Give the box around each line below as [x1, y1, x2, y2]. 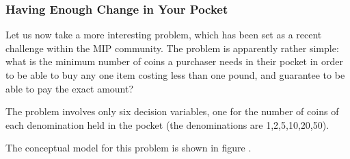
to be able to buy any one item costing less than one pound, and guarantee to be [5, 68, 345, 82]
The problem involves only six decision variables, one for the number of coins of [5, 104, 339, 119]
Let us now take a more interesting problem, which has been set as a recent [5, 27, 322, 42]
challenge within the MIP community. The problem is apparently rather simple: [5, 40, 339, 55]
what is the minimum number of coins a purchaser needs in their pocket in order [5, 54, 344, 69]
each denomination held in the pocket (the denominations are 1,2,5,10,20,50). [5, 117, 329, 132]
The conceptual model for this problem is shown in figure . [5, 140, 252, 155]
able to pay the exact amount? [5, 81, 134, 95]
